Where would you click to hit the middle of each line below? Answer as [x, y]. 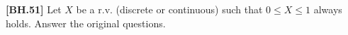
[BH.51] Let [34, 9]
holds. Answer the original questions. [86, 23]
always [328, 9]
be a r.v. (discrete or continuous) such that [169, 9]
